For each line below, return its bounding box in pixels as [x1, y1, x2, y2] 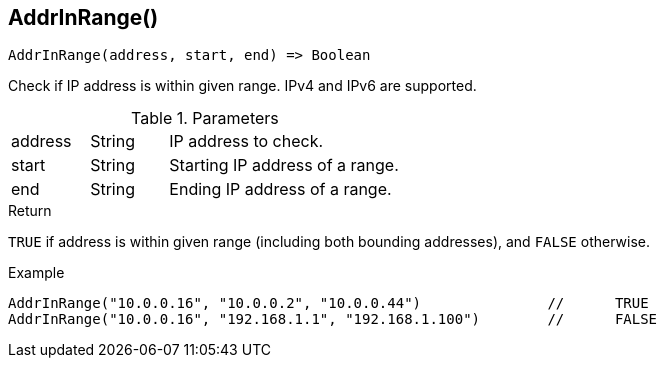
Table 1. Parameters [131, 108, 279, 129]
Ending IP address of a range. [169, 179, 392, 200]
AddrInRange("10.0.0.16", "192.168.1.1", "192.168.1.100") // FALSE [8, 311, 658, 328]
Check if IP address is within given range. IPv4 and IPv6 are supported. [8, 77, 477, 95]
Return [8, 202, 52, 220]
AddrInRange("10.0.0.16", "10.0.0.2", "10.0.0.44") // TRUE [8, 295, 649, 312]
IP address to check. [169, 131, 324, 152]
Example [8, 264, 65, 282]
